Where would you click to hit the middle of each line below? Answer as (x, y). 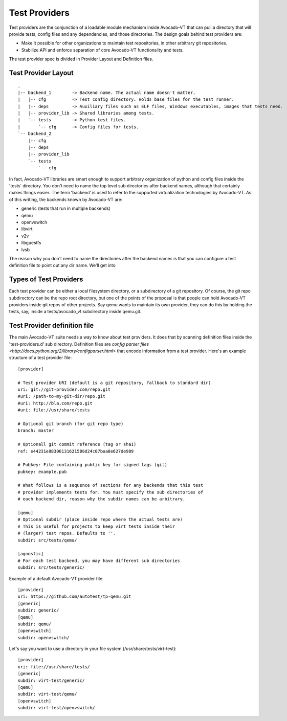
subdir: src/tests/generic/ (51, 568)
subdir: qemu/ (34, 624)
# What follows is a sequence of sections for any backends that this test (110, 485)
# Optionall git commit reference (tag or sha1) (77, 444)
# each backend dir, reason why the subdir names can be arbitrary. (101, 499)
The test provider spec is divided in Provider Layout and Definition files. (81, 59)
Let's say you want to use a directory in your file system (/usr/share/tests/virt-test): (93, 649)
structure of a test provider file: (40, 358)
